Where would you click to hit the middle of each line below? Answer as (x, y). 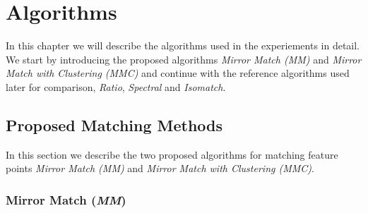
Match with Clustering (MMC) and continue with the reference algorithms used (178, 73)
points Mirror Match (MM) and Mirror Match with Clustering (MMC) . (160, 168)
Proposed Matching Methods (114, 124)
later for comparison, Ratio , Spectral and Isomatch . (116, 86)
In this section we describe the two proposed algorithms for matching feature (172, 154)
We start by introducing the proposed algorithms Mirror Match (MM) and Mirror (184, 59)
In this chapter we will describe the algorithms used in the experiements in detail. (183, 45)
